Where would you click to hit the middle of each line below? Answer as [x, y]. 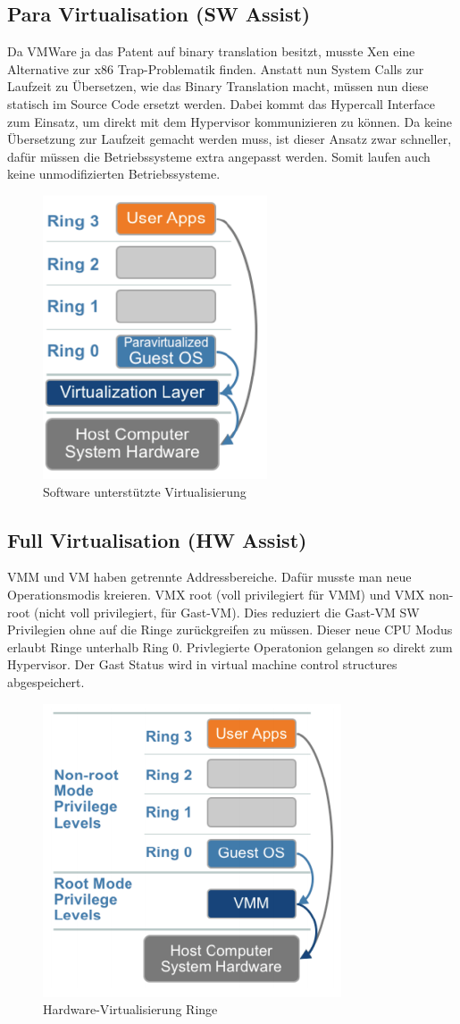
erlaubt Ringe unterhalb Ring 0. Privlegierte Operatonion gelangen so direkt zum [230, 646]
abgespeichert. [46, 681]
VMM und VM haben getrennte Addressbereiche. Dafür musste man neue [209, 577]
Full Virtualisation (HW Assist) [157, 539]
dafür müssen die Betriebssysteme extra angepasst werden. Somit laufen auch [219, 156]
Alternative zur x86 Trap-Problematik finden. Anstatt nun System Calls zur [216, 68]
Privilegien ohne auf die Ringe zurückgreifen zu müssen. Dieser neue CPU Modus [230, 630]
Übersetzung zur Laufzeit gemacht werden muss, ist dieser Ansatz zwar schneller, [230, 139]
